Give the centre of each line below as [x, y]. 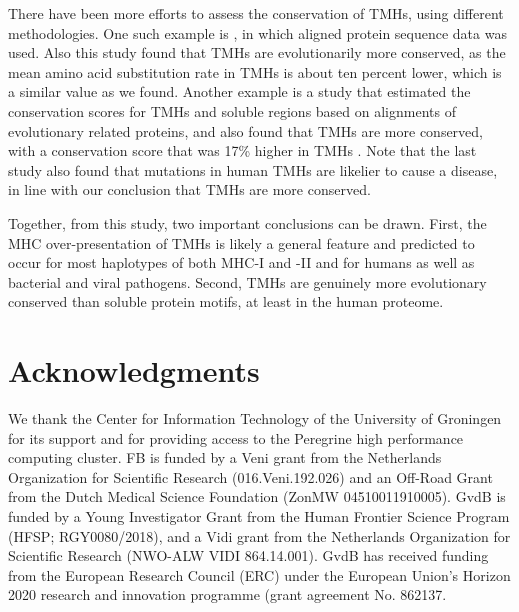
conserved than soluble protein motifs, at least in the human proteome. [226, 301]
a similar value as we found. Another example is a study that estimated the [239, 91]
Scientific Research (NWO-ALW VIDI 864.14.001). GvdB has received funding [248, 555]
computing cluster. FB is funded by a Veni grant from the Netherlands [225, 457]
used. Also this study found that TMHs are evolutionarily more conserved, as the [257, 52]
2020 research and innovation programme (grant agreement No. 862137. [227, 594]
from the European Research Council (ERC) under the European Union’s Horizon [259, 574]
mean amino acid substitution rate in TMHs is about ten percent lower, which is [255, 71]
